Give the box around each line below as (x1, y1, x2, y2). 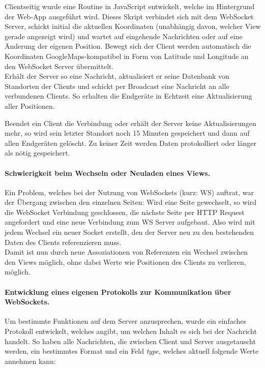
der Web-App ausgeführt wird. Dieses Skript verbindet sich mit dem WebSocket (5, 11, 254, 21)
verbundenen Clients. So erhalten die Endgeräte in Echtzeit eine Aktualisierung (5, 90, 252, 101)
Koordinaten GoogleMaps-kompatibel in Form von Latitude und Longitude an (5, 50, 249, 61)
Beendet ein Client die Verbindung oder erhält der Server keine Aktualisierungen (5, 117, 256, 128)
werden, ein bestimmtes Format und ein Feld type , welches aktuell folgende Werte (5, 346, 259, 356)
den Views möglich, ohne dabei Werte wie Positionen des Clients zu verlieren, (5, 256, 246, 267)
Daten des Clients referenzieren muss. (5, 236, 122, 247)
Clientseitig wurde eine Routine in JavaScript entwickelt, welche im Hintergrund (5, 1, 255, 11)
